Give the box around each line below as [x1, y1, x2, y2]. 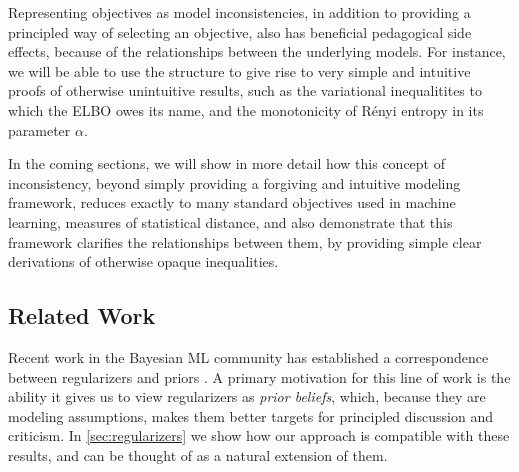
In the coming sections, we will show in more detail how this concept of [8, 153, 446, 174]
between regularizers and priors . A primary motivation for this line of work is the [8, 366, 511, 387]
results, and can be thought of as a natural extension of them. [8, 444, 388, 465]
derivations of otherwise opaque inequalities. [8, 251, 279, 272]
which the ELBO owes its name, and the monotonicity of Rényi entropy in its [8, 99, 484, 120]
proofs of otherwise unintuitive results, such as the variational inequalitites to [8, 80, 482, 101]
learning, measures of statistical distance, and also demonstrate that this [8, 211, 453, 232]
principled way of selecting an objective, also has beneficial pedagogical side [8, 21, 472, 42]
